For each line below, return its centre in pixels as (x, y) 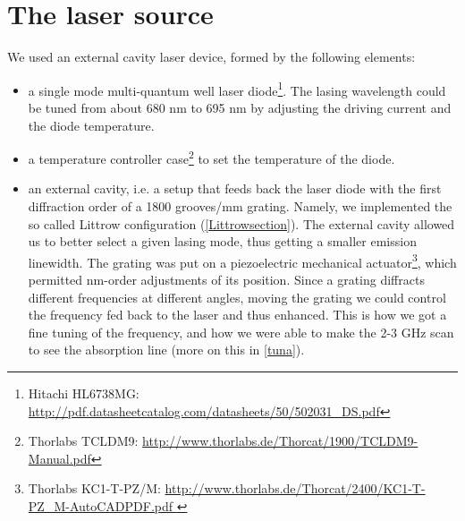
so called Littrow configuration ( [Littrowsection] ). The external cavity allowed (241, 223)
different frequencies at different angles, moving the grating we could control (237, 297)
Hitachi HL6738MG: (84, 393)
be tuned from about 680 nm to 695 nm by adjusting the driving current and (240, 107)
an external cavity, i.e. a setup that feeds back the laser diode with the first (235, 188)
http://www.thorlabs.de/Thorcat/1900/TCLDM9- (280, 441)
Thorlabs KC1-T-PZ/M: (94, 488)
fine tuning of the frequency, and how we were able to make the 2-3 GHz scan (241, 332)
